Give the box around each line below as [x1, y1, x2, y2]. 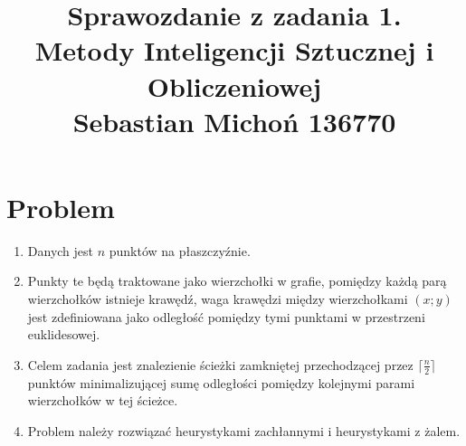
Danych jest [27, 241, 94, 260]
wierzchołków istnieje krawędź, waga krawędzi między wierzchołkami [27, 289, 408, 308]
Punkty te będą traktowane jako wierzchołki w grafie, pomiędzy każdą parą [27, 271, 447, 290]
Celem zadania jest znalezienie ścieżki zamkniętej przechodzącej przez [27, 355, 414, 374]
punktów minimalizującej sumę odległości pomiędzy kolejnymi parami [27, 373, 415, 392]
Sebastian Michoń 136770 [72, 102, 396, 139]
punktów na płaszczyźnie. [109, 241, 251, 260]
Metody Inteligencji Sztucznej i [34, 32, 434, 69]
